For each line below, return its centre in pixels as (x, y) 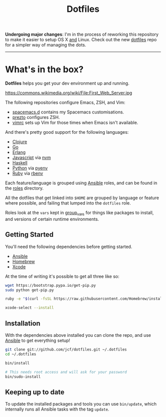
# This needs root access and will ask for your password (66, 372)
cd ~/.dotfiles (21, 354)
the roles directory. (24, 188)
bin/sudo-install (23, 377)
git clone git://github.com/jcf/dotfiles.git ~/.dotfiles (66, 350)
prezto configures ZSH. (36, 117)
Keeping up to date (35, 392)
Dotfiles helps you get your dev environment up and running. (67, 83)
